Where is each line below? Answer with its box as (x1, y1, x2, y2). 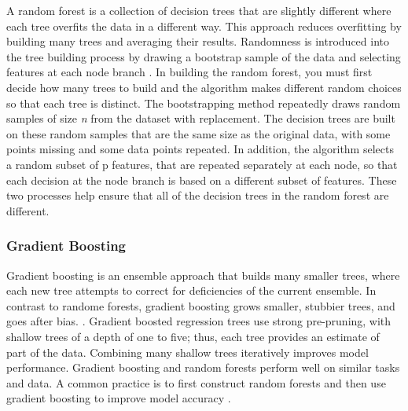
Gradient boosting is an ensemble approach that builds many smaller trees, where (6, 266, 400, 283)
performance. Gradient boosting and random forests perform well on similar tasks (6, 359, 400, 376)
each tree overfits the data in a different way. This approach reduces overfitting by (6, 17, 402, 34)
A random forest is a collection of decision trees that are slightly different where (6, 2, 391, 18)
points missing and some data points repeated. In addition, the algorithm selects (6, 141, 394, 157)
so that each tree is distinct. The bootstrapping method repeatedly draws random (6, 94, 401, 111)
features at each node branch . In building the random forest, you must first (6, 64, 373, 80)
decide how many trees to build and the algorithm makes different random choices (6, 79, 402, 95)
